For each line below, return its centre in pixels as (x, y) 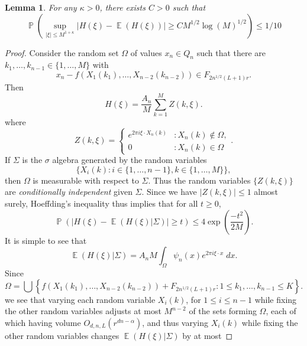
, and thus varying (175, 322)
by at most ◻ (208, 335)
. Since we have (169, 192)
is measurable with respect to (86, 180)
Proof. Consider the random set (62, 52)
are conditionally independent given (69, 192)
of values (146, 52)
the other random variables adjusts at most (83, 311)
